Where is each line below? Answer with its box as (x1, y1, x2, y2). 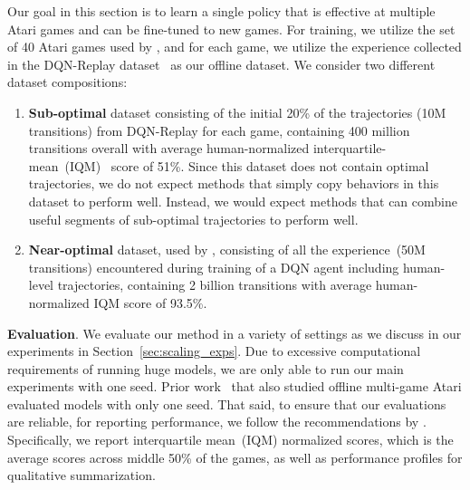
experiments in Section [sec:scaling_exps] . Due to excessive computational (7, 341, 421, 360)
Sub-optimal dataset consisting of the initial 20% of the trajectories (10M (28, 102, 446, 121)
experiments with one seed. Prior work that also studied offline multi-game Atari (7, 377, 462, 396)
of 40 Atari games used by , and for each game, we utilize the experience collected (7, 37, 462, 56)
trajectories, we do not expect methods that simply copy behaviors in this (28, 174, 439, 193)
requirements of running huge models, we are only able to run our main (7, 359, 404, 378)
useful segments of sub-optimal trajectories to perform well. (28, 209, 359, 228)
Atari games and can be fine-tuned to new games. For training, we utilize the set (7, 19, 456, 38)
